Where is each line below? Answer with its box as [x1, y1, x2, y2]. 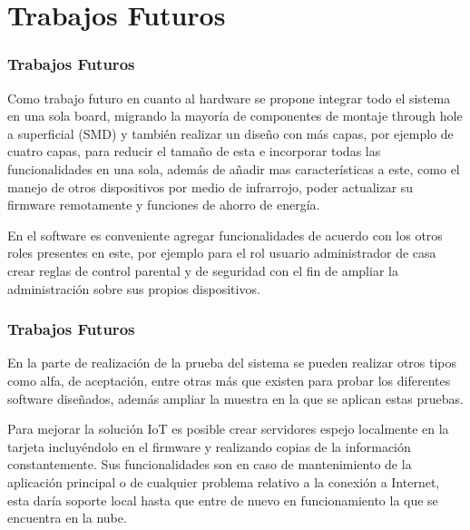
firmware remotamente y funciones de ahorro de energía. [7, 195, 320, 214]
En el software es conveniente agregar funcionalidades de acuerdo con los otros [7, 225, 443, 244]
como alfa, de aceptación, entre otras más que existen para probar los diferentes [7, 370, 451, 389]
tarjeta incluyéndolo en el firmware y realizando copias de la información [7, 437, 411, 456]
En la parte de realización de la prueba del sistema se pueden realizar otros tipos [7, 353, 457, 372]
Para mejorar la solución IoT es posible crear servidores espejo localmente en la [7, 419, 449, 438]
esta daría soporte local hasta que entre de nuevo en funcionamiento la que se [7, 490, 438, 509]
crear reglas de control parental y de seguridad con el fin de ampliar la [7, 260, 398, 280]
